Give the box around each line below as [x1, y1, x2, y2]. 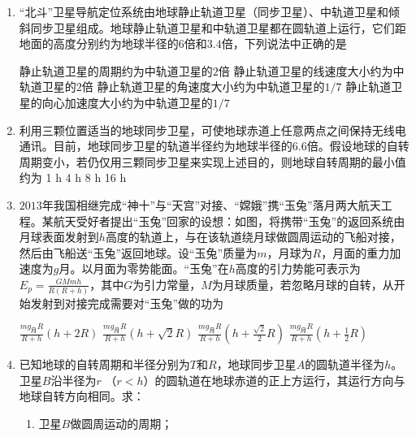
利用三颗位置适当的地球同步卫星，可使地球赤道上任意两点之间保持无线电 [19, 121, 406, 138]
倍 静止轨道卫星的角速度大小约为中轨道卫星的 [81, 78, 325, 95]
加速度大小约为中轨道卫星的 [64, 93, 213, 110]
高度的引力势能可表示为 [235, 260, 361, 277]
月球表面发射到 [19, 228, 99, 245]
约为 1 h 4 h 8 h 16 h [19, 169, 127, 186]
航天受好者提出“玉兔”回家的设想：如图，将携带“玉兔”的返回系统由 [53, 212, 405, 229]
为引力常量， [132, 275, 201, 292]
